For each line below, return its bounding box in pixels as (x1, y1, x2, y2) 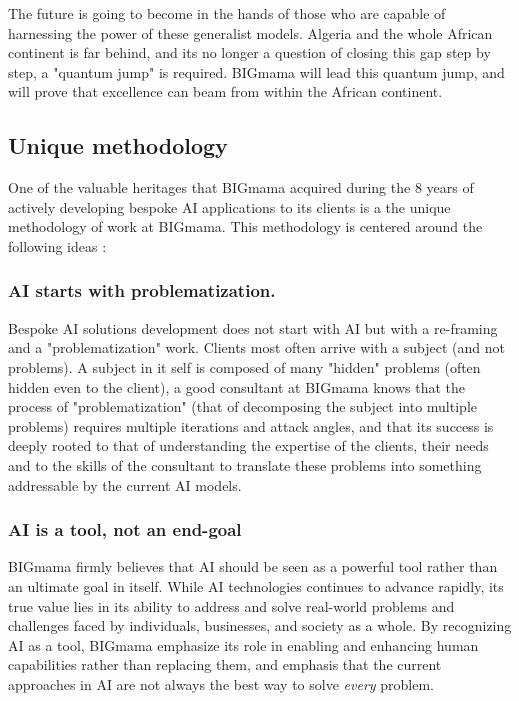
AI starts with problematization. (8, 278, 276, 303)
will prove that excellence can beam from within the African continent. (8, 81, 443, 102)
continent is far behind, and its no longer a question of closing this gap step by (8, 42, 491, 63)
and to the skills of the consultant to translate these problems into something (8, 454, 482, 475)
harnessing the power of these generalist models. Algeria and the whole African (8, 22, 493, 43)
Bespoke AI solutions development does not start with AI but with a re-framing (8, 317, 498, 338)
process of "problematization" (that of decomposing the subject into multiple (8, 396, 477, 417)
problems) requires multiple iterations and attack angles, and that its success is (8, 415, 494, 436)
